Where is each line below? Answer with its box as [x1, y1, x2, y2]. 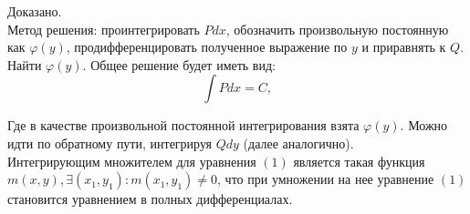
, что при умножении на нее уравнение [217, 169, 434, 189]
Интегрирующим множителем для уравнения [7, 151, 256, 170]
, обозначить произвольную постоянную [225, 19, 449, 38]
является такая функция [293, 151, 425, 170]
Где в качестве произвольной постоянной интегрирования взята [7, 116, 360, 135]
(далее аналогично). [243, 133, 354, 152]
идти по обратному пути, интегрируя [7, 133, 212, 152]
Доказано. [7, 2, 62, 20]
